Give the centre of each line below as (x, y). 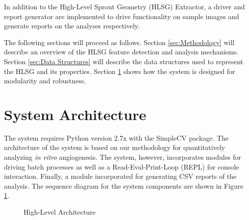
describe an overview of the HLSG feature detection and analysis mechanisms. (121, 52)
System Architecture (75, 114)
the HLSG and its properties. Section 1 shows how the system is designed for (120, 71)
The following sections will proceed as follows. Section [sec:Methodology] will (119, 42)
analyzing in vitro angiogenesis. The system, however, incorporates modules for (123, 157)
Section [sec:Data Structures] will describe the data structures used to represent (124, 61)
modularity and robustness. (45, 81)
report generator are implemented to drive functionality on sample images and (122, 16)
